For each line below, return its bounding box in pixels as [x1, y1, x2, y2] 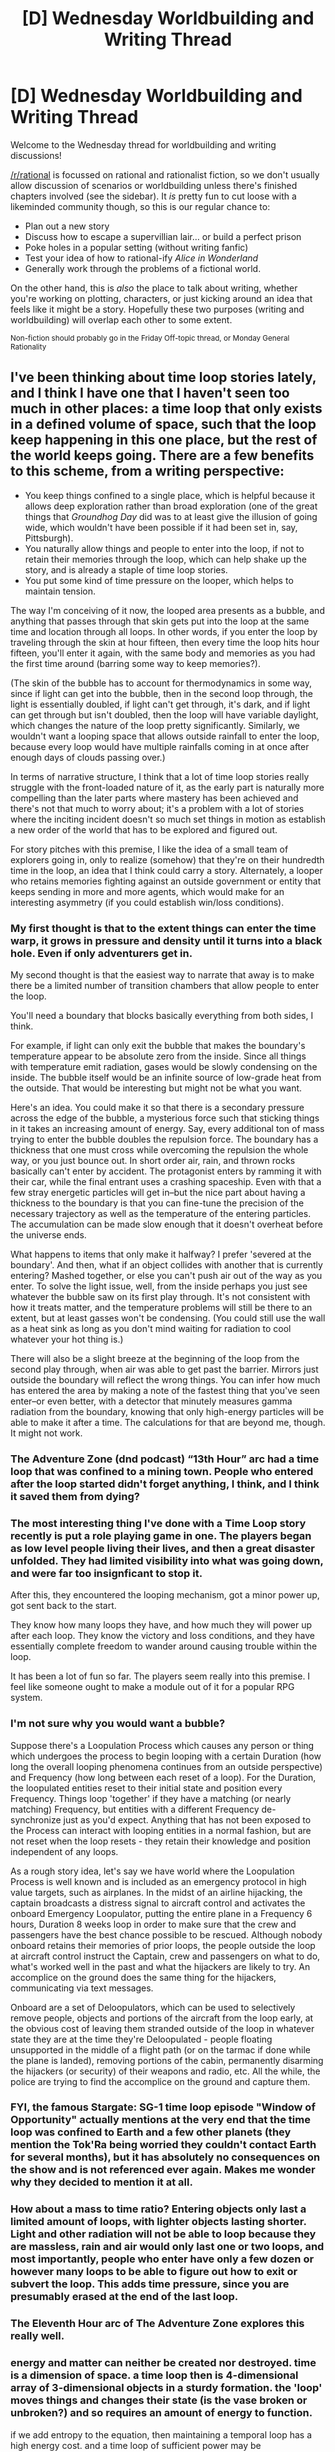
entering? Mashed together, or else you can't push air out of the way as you [10, 1270, 323, 1282]
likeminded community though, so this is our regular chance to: [10, 200, 271, 212]
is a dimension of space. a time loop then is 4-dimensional [10, 2368, 299, 2382]
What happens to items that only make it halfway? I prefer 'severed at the [10, 1248, 312, 1261]
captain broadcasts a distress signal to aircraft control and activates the [10, 1897, 306, 1909]
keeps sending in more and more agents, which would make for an [10, 885, 285, 897]
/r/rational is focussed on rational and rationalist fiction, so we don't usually [10, 168, 320, 181]
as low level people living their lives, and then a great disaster [10, 1541, 315, 1555]
